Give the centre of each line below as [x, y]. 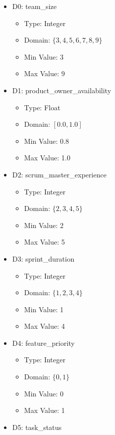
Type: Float [42, 107]
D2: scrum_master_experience [59, 174]
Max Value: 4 [45, 326]
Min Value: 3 [44, 56]
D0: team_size [34, 6]
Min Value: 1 [44, 309]
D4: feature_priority [43, 343]
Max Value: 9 [45, 73]
